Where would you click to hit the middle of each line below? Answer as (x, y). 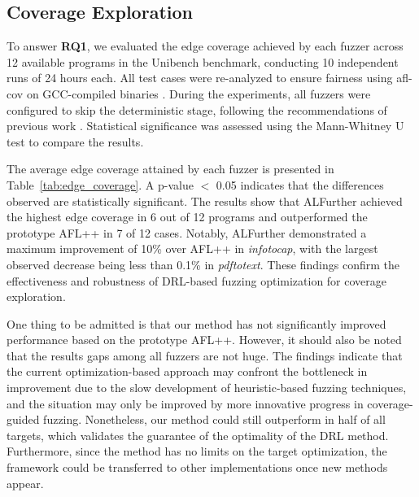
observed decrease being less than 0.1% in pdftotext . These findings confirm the (203, 264)
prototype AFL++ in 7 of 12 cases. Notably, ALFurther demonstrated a (187, 232)
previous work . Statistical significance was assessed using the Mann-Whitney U (205, 126)
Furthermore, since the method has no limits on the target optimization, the (197, 451)
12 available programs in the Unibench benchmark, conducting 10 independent (203, 61)
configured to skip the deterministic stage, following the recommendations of (197, 109)
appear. (25, 483)
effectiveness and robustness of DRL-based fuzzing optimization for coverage (197, 280)
